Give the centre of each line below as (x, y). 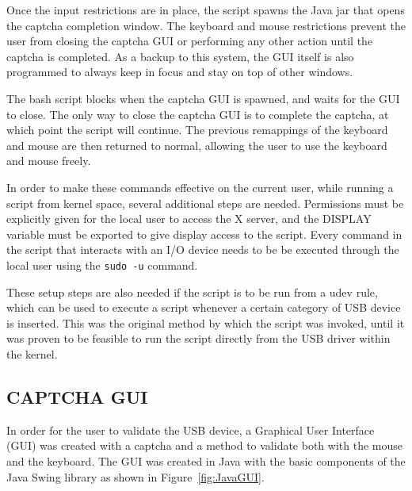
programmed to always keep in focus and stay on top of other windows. (180, 72)
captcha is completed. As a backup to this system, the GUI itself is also (180, 56)
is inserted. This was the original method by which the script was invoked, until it (206, 322)
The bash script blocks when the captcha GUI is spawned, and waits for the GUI (203, 98)
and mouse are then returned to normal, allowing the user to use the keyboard (197, 145)
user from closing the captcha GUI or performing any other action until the (190, 41)
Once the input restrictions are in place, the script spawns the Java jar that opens (206, 10)
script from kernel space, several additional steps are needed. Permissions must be (205, 203)
